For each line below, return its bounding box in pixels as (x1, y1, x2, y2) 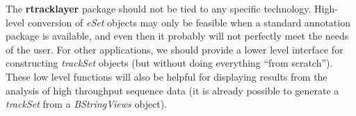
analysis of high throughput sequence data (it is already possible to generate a (6, 83, 339, 97)
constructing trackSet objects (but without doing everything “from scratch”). (6, 56, 333, 70)
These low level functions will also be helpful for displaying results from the (6, 69, 327, 83)
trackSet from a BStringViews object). (6, 97, 168, 111)
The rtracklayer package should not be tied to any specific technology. (6, 1, 311, 15)
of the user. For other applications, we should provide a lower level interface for (6, 42, 343, 56)
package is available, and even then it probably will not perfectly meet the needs (6, 28, 349, 43)
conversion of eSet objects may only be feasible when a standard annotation (27, 15, 350, 29)
